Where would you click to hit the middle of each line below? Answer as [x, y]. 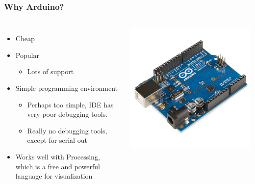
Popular [27, 55]
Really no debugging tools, [67, 130]
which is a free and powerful [58, 166]
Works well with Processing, [58, 156]
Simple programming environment [66, 88]
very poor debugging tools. [67, 114]
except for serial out [57, 140]
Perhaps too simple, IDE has [70, 104]
